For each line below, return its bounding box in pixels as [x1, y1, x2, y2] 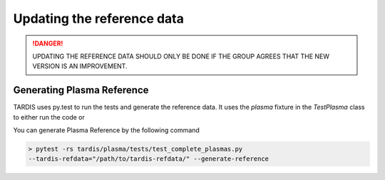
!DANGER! [32, 39, 63, 48]
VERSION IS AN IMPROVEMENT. [32, 62, 128, 70]
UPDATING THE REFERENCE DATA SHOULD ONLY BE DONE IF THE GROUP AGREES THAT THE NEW [32, 52, 330, 60]
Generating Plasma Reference [13, 84, 149, 96]
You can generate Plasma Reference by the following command [13, 126, 200, 134]
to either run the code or [13, 112, 86, 121]
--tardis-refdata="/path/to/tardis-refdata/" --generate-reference [28, 155, 269, 163]
